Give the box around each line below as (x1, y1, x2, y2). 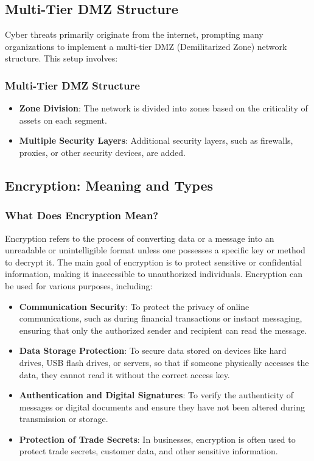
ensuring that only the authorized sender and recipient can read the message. (19, 323, 307, 336)
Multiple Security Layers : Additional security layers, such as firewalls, (19, 134, 293, 147)
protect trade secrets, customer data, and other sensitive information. (19, 445, 278, 457)
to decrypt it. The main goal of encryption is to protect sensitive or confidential (5, 255, 302, 268)
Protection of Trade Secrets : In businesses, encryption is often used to (19, 432, 296, 445)
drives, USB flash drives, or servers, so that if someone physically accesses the (19, 356, 309, 368)
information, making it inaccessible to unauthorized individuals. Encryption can (5, 267, 303, 280)
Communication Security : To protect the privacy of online (19, 300, 249, 312)
